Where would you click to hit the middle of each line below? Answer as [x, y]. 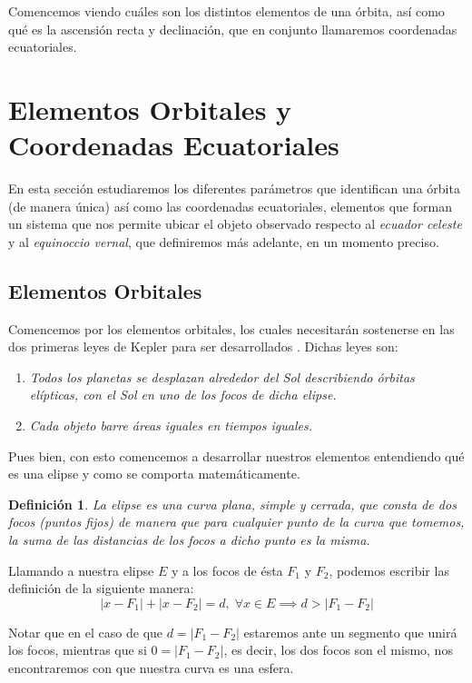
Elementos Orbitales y [150, 109]
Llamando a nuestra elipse [81, 570]
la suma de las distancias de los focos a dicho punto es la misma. [189, 540]
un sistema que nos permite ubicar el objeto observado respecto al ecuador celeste [235, 224]
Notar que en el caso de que [86, 632]
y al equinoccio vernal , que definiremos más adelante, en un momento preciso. [224, 241]
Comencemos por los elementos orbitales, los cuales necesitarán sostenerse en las [231, 328]
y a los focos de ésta [227, 570]
